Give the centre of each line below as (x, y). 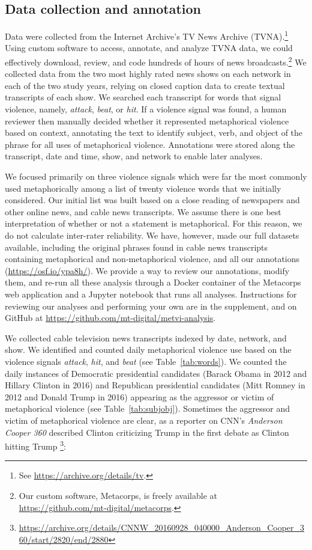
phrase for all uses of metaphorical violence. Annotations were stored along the (150, 144)
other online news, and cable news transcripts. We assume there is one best (143, 211)
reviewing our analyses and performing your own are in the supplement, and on (151, 306)
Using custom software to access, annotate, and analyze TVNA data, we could (149, 48)
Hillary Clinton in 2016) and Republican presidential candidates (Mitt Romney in (155, 385)
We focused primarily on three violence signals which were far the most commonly (156, 176)
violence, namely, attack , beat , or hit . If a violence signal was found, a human (146, 109)
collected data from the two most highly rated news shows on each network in (148, 74)
